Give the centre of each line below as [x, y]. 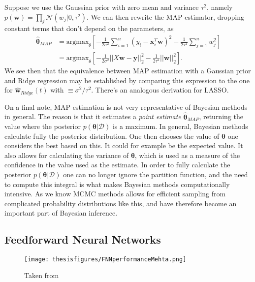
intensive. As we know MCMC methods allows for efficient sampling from [115, 194]
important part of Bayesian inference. [61, 213]
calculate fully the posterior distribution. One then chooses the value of [112, 136]
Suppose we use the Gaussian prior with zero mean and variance [102, 7]
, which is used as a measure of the [187, 155]
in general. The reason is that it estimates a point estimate [93, 116]
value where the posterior [43, 126]
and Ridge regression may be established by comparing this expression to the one [127, 80]
